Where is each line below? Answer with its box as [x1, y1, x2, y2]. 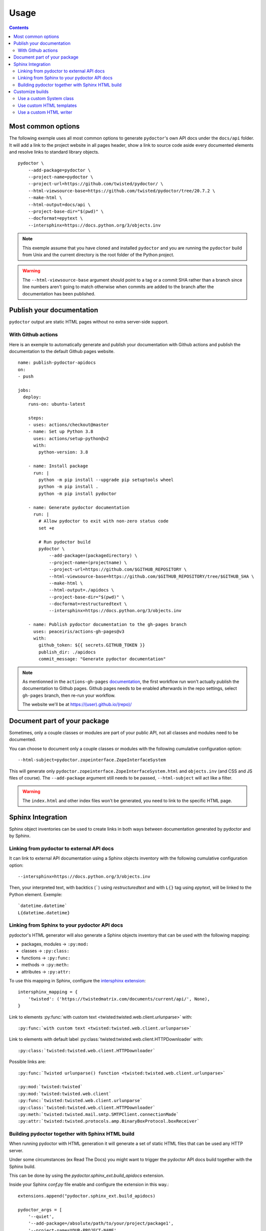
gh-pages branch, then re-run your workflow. [22, 692, 116, 698]
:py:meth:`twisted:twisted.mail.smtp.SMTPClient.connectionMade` [18, 1111, 179, 1117]
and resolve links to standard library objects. [9, 149, 100, 155]
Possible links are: [9, 1059, 46, 1065]
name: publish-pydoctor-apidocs [18, 360, 96, 365]
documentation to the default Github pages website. [9, 349, 115, 354]
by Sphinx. [9, 833, 31, 839]
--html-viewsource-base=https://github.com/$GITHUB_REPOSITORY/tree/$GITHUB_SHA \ [49, 574, 255, 579]
